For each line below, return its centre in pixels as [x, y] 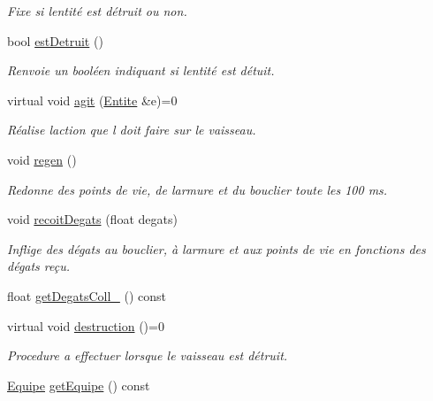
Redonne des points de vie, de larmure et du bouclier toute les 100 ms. [198, 189]
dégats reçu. [39, 266]
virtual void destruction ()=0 [86, 325]
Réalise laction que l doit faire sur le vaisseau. [132, 130]
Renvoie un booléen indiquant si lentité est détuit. [141, 70]
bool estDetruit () [55, 40]
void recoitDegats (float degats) [92, 219]
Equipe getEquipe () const [79, 385]
